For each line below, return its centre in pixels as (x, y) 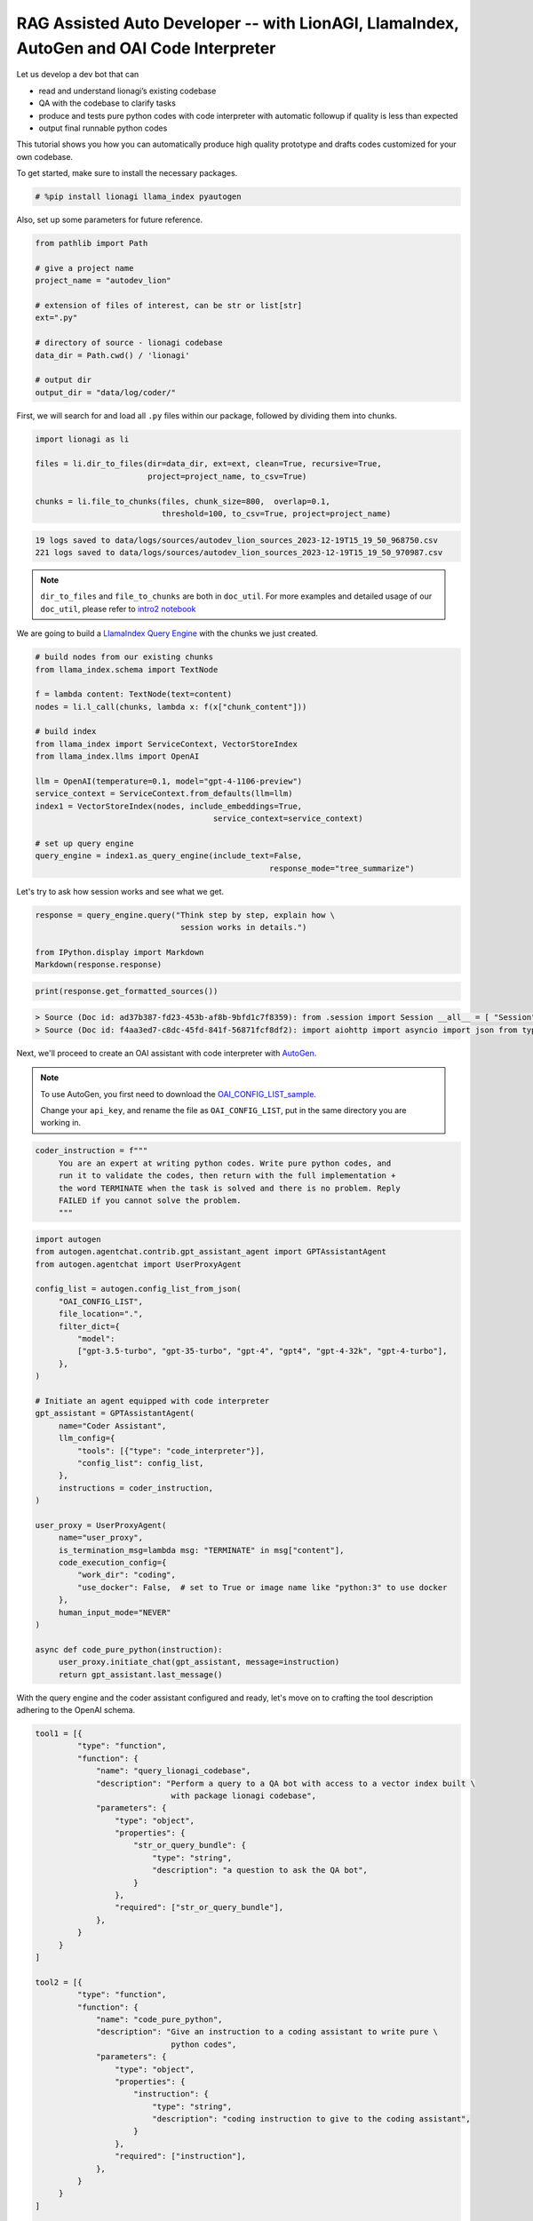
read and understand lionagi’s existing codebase (127, 91)
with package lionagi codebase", (244, 1795)
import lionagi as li (82, 439)
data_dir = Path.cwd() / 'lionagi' (112, 355)
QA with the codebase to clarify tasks (107, 103)
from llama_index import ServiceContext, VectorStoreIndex (166, 744)
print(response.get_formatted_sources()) (127, 991)
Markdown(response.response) (99, 965)
